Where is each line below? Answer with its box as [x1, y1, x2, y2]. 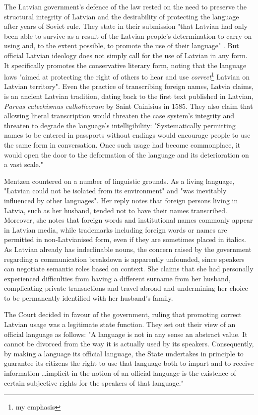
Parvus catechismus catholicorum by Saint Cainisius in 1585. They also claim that [4, 100, 253, 111]
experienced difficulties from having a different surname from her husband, [4, 273, 231, 283]
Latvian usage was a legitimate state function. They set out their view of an [4, 319, 236, 330]
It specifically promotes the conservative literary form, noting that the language [4, 60, 247, 70]
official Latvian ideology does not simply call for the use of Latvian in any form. [4, 50, 248, 60]
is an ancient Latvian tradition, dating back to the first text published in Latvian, [4, 91, 254, 101]
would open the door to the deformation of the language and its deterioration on [4, 149, 249, 160]
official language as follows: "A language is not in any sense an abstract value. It [4, 329, 248, 339]
